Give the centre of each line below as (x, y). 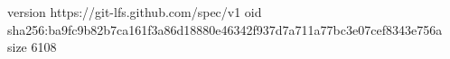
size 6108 (32, 47)
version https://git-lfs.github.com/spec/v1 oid (135, 12)
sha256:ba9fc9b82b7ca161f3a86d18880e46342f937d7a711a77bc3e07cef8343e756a (225, 29)
